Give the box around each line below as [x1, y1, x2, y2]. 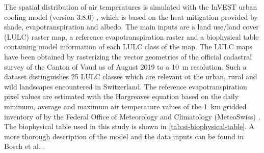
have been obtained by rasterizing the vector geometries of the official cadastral [4, 51, 252, 62]
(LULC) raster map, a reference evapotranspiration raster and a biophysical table [4, 31, 259, 42]
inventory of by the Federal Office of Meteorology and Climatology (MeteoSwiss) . [4, 111, 260, 121]
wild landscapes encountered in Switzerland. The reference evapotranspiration [4, 81, 247, 91]
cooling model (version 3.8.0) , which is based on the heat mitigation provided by [4, 11, 258, 22]
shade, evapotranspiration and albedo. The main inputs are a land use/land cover [4, 21, 259, 32]
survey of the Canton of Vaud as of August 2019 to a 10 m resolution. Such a [4, 61, 247, 72]
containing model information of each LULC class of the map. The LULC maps [4, 41, 253, 52]
